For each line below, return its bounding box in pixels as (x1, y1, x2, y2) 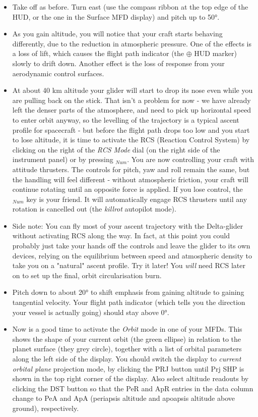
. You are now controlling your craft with (127, 154, 254, 165)
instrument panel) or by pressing (12, 154, 113, 165)
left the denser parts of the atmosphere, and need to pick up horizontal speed (12, 105, 251, 115)
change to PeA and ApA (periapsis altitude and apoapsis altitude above (12, 393, 235, 403)
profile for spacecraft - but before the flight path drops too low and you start (12, 124, 250, 135)
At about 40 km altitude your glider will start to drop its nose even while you (12, 85, 253, 95)
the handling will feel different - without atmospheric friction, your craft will (12, 174, 248, 184)
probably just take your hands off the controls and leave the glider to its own (12, 240, 250, 251)
